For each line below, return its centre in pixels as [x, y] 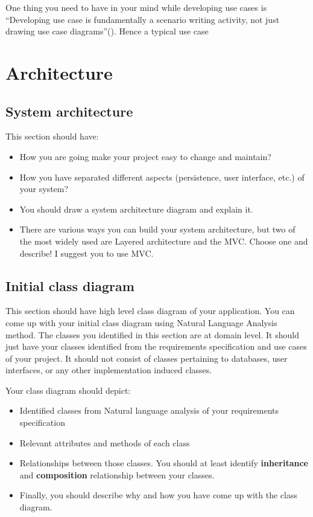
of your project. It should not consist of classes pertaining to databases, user [147, 358]
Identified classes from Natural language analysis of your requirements [149, 410]
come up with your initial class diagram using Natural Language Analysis [141, 322]
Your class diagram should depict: [68, 390]
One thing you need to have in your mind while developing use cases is [136, 7]
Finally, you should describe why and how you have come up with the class [159, 495]
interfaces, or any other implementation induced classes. [109, 370]
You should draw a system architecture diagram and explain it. [136, 209]
